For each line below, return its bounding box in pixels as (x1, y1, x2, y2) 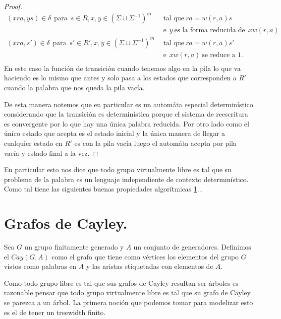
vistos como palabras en (4, 261, 77, 271)
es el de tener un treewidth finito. (4, 307, 106, 317)
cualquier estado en (4, 137, 62, 148)
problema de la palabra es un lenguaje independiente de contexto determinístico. (4, 174, 249, 184)
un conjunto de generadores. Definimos (133, 242, 251, 252)
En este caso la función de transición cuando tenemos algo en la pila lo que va (4, 63, 241, 73)
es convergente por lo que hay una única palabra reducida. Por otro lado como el (4, 118, 249, 128)
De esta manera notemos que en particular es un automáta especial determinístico (4, 99, 253, 109)
